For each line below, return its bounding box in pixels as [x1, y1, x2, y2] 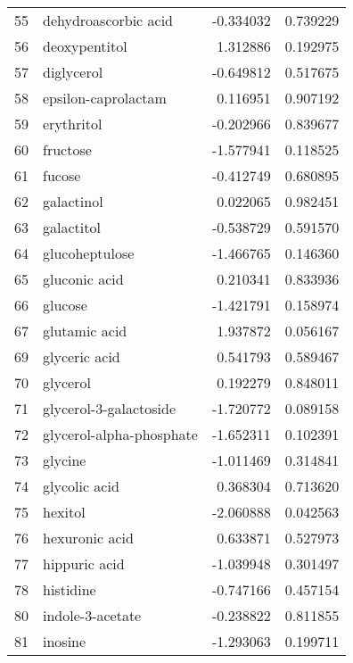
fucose [43, 165, 81, 186]
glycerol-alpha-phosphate [43, 424, 198, 444]
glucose [43, 294, 87, 315]
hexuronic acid [43, 527, 134, 548]
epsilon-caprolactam [43, 87, 167, 108]
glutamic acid [43, 320, 127, 341]
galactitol [43, 217, 101, 237]
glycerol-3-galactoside [43, 398, 176, 419]
